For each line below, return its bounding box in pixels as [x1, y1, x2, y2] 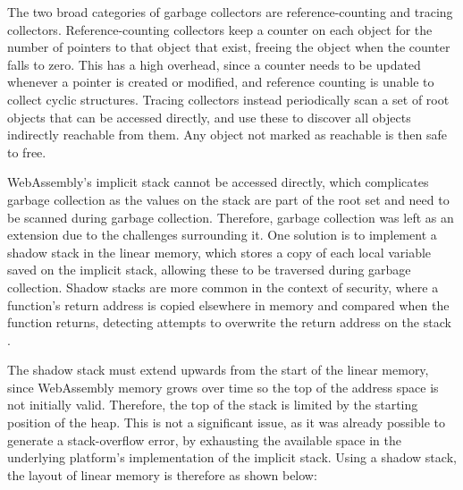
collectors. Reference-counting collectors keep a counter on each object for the [7, 20, 433, 38]
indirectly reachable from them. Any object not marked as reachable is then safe [7, 125, 447, 144]
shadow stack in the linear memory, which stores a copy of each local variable [7, 242, 432, 261]
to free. [7, 142, 46, 161]
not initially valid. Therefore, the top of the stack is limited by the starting [7, 395, 418, 414]
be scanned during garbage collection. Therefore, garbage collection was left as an [7, 207, 454, 226]
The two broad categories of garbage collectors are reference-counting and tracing [7, 3, 453, 21]
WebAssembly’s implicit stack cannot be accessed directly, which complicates [7, 173, 429, 191]
